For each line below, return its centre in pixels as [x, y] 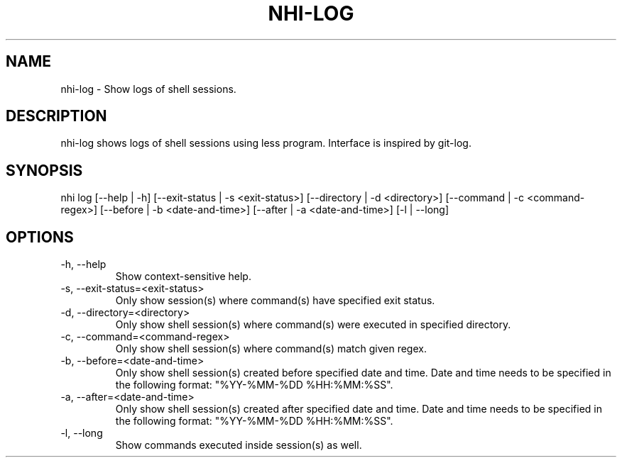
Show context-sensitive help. [183, 277]
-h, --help [83, 264]
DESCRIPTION [56, 116]
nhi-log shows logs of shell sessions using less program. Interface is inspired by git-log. [266, 143]
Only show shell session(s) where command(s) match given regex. [271, 349]
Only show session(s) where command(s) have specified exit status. [275, 301]
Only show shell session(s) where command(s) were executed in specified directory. [313, 325]
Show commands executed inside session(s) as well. [239, 445]
